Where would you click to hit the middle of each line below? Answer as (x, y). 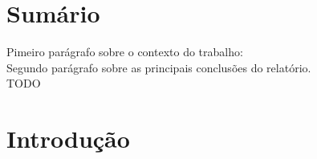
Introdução (68, 139)
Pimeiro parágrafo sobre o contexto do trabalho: (125, 52)
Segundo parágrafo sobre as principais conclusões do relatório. (159, 67)
